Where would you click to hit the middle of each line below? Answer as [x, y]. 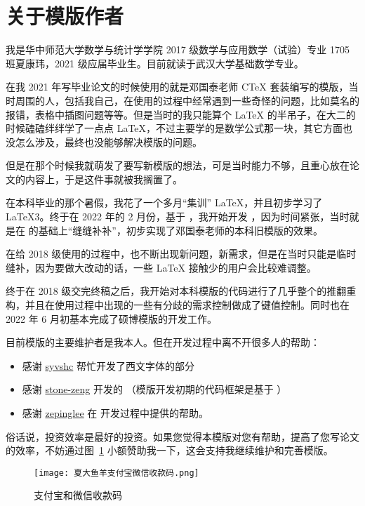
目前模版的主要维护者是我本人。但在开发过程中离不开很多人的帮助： [163, 342]
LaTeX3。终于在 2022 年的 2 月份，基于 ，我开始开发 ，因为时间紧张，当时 [178, 217]
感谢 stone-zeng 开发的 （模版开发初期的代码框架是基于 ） [154, 389]
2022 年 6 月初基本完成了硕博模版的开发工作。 [111, 318]
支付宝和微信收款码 [78, 495]
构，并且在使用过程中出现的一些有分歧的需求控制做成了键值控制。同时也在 [178, 305]
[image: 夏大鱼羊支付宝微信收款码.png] [117, 473]
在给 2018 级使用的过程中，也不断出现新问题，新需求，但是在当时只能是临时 [181, 254]
